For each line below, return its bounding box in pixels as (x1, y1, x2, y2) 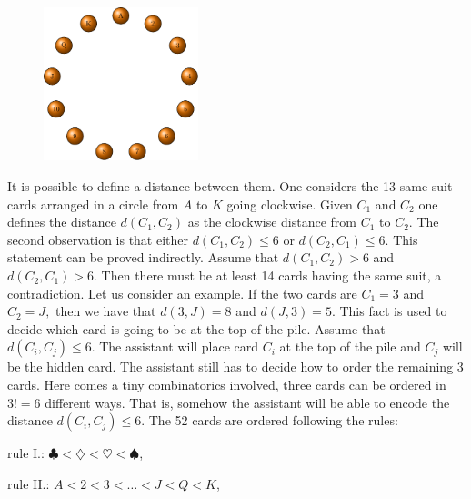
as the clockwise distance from (187, 212, 356, 231)
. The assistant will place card (91, 337, 259, 356)
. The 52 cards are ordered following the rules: (141, 411, 398, 430)
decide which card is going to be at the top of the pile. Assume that (7, 319, 386, 338)
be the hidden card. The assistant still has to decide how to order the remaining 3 (7, 357, 464, 376)
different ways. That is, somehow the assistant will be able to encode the (45, 392, 450, 412)
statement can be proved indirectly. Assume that (7, 248, 279, 267)
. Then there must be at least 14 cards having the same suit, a (94, 266, 442, 285)
